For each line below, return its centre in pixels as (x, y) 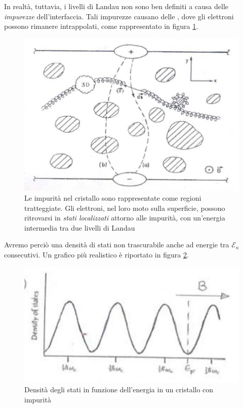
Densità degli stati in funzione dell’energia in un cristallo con (119, 390)
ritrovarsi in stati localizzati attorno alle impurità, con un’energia (125, 218)
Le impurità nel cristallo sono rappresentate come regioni (113, 198)
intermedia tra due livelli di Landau (80, 227)
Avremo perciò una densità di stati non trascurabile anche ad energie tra (117, 245)
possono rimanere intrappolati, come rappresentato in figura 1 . (101, 26)
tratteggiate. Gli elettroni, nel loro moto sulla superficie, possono (125, 208)
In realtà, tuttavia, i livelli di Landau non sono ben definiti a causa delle (116, 6)
